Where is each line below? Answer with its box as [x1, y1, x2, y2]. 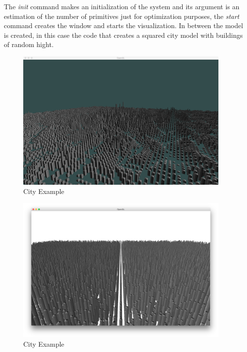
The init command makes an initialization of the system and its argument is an [4, 1, 240, 11]
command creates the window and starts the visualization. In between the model [4, 20, 243, 31]
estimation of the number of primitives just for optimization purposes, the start [4, 11, 239, 21]
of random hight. [4, 39, 54, 49]
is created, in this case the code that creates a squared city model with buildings [4, 30, 243, 40]
